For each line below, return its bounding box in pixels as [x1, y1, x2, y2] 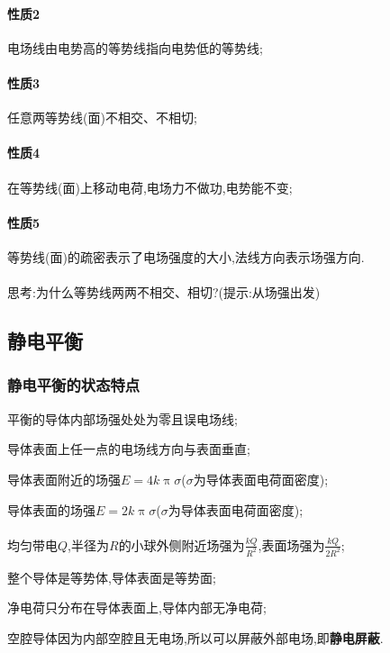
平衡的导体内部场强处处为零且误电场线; [7, 409, 238, 428]
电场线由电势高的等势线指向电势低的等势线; [7, 38, 263, 57]
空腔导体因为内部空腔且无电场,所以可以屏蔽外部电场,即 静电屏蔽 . [7, 628, 384, 647]
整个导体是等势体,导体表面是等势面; [7, 567, 216, 586]
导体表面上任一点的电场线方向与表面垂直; [7, 440, 250, 458]
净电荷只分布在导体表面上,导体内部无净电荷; [7, 598, 267, 617]
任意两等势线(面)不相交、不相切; [7, 108, 197, 127]
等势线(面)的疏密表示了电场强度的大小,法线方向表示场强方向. [7, 247, 365, 266]
